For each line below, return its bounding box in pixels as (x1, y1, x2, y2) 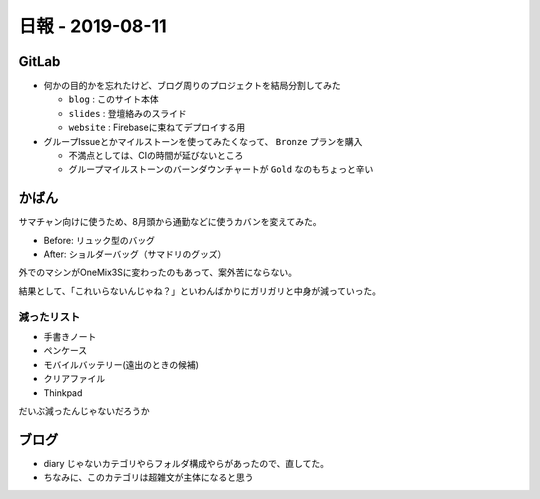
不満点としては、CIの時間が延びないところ (68, 150, 244, 162)
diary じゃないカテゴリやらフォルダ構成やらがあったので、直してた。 (43, 457, 330, 469)
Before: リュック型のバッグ (43, 234, 155, 246)
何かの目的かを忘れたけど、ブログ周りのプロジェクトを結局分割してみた (43, 80, 341, 92)
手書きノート (43, 331, 97, 343)
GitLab (18, 53, 61, 70)
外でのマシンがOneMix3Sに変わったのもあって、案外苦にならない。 (18, 266, 298, 279)
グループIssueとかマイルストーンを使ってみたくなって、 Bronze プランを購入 (43, 135, 363, 147)
